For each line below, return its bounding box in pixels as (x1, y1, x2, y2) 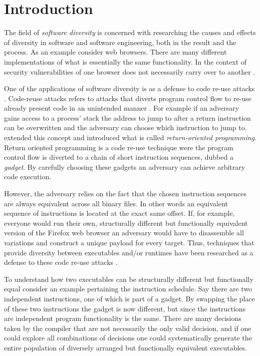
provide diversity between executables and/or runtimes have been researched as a (4, 247, 253, 257)
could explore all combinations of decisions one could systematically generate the (4, 332, 252, 343)
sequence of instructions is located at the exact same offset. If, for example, (4, 208, 235, 218)
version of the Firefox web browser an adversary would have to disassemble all (4, 227, 244, 238)
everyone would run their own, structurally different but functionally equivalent (4, 217, 248, 228)
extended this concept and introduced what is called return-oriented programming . (4, 132, 256, 143)
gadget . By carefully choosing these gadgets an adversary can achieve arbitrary (4, 161, 245, 172)
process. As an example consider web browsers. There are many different (4, 47, 227, 57)
